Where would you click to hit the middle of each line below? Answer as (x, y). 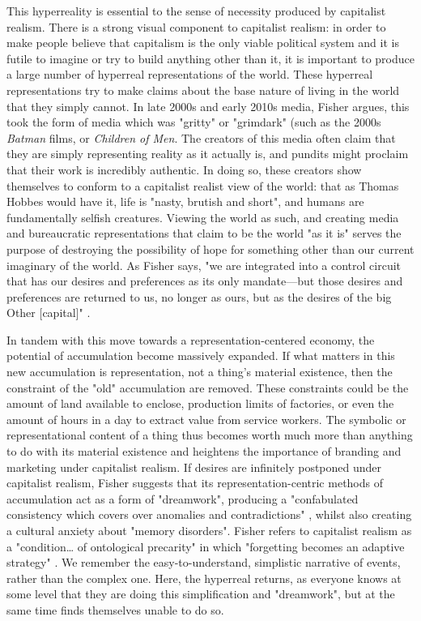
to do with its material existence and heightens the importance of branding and (204, 451)
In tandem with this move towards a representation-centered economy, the (191, 339)
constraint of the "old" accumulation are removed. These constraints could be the (208, 387)
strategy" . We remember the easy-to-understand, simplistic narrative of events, (204, 562)
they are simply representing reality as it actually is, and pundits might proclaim (208, 154)
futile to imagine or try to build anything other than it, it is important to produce (210, 58)
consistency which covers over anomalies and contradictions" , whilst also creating (209, 514)
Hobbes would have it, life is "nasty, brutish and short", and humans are (185, 201)
